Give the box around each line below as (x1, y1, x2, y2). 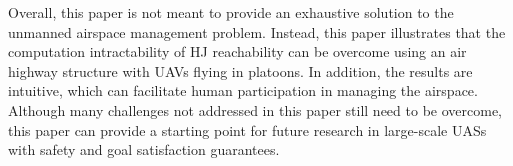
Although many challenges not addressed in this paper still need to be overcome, (8, 99, 502, 120)
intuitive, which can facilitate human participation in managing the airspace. (8, 80, 478, 101)
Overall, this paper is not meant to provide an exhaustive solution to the (8, 2, 454, 22)
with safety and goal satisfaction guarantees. (8, 139, 280, 160)
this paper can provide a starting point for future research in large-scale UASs (8, 119, 487, 140)
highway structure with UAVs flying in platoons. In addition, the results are (8, 60, 473, 81)
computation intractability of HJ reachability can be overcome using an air (8, 41, 467, 62)
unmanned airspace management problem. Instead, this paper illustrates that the (8, 21, 506, 42)
